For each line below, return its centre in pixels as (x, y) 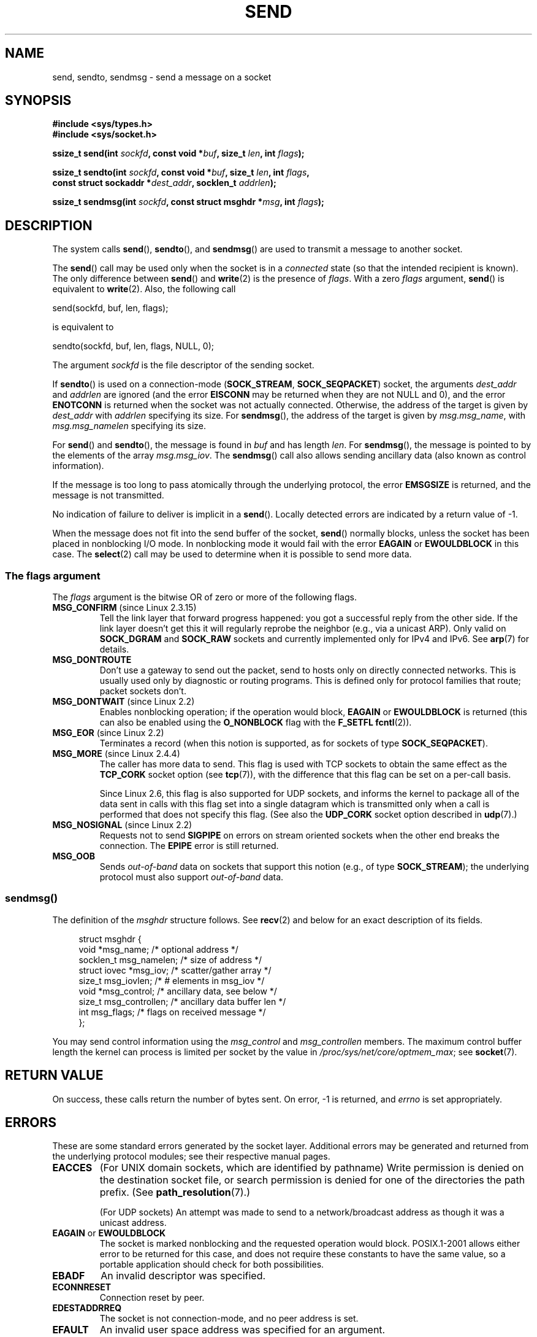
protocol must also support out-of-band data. (192, 877)
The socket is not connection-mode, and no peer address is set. (229, 1319)
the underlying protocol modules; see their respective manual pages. (191, 1157)
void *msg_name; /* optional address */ (158, 949)
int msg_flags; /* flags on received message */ (172, 1012)
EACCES (72, 1168)
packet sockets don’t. (143, 691)
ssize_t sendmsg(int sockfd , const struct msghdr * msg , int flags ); (188, 202)
